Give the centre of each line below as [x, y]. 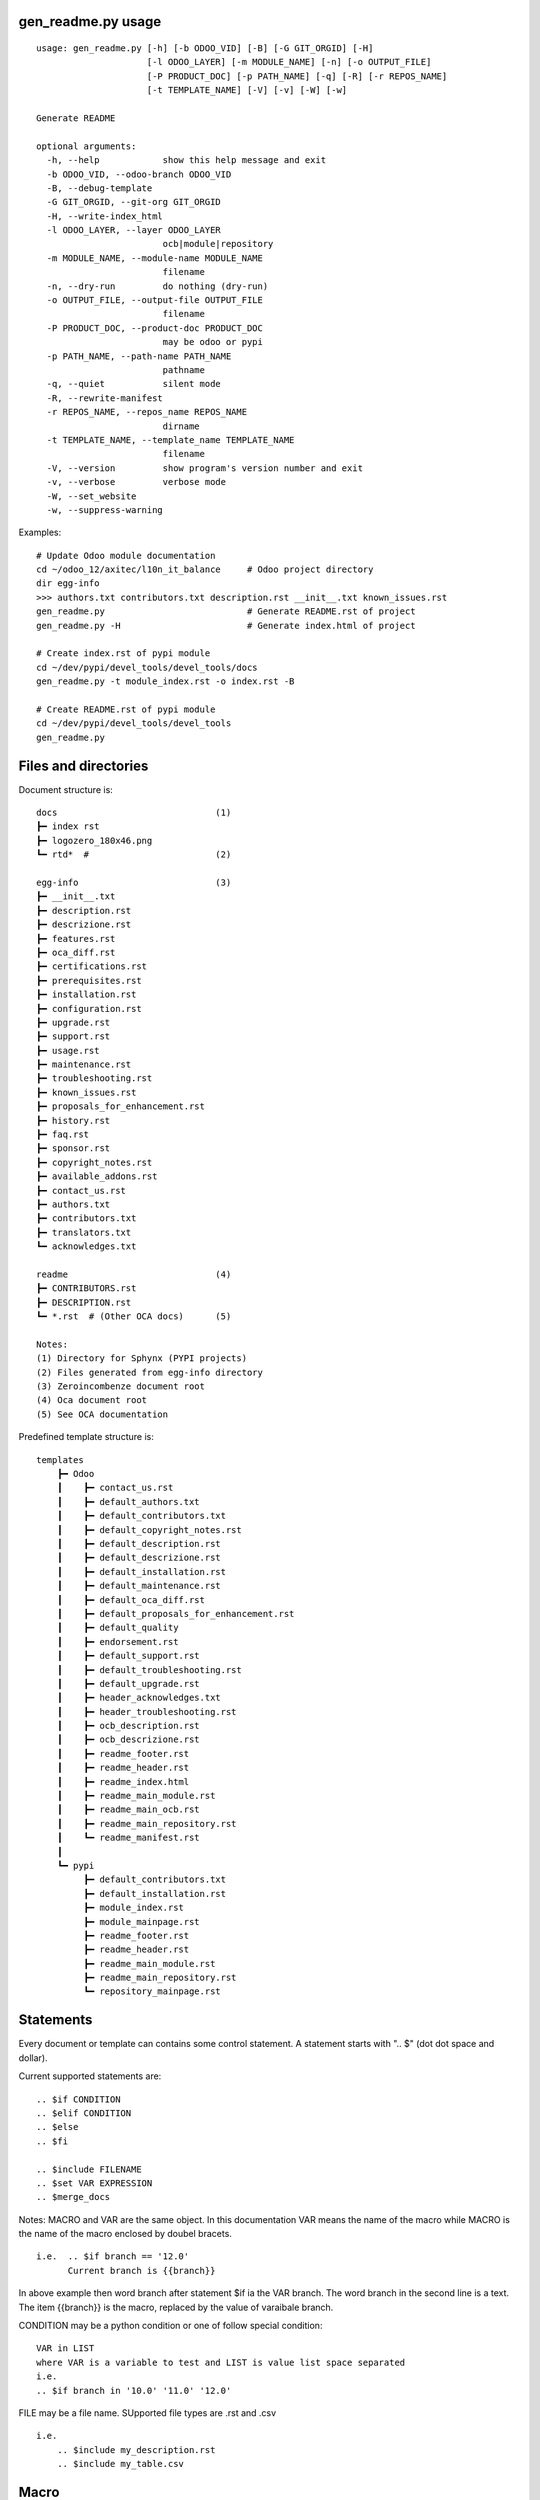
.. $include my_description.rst [136, 2449]
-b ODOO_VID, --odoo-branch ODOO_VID [139, 174]
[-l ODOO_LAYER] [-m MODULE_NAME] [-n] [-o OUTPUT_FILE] [289, 62]
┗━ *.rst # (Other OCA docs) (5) [134, 1316]
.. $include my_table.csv [120, 2464]
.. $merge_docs [73, 2197]
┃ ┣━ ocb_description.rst [128, 1726]
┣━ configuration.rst [89, 1008]
